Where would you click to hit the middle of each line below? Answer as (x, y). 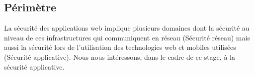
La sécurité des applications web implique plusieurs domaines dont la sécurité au (127, 28)
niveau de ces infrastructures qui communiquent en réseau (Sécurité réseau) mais (127, 37)
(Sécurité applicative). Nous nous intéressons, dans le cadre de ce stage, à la (120, 56)
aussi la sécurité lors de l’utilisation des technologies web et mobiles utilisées (120, 47)
